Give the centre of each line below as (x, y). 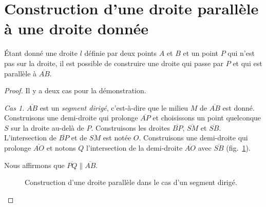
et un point (201, 53)
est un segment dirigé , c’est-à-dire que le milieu (114, 107)
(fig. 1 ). (238, 148)
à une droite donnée (77, 28)
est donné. (239, 107)
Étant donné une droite (41, 53)
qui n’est (241, 53)
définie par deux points (121, 53)
